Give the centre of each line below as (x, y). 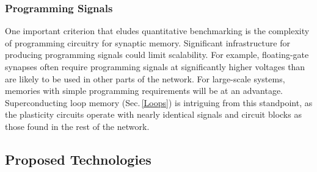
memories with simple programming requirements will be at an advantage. (144, 91)
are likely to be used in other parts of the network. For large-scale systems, (145, 78)
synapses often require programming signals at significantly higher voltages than (155, 66)
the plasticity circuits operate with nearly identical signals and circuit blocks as (153, 114)
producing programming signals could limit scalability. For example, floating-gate (157, 55)
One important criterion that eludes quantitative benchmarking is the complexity (157, 31)
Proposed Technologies (78, 159)
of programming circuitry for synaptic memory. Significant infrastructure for (148, 42)
